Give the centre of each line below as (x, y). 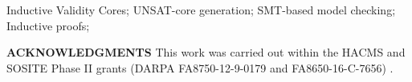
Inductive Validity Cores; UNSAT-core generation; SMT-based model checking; (201, 10)
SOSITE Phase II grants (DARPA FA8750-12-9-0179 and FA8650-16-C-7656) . (200, 67)
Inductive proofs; (48, 25)
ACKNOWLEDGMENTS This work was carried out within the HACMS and (206, 52)
